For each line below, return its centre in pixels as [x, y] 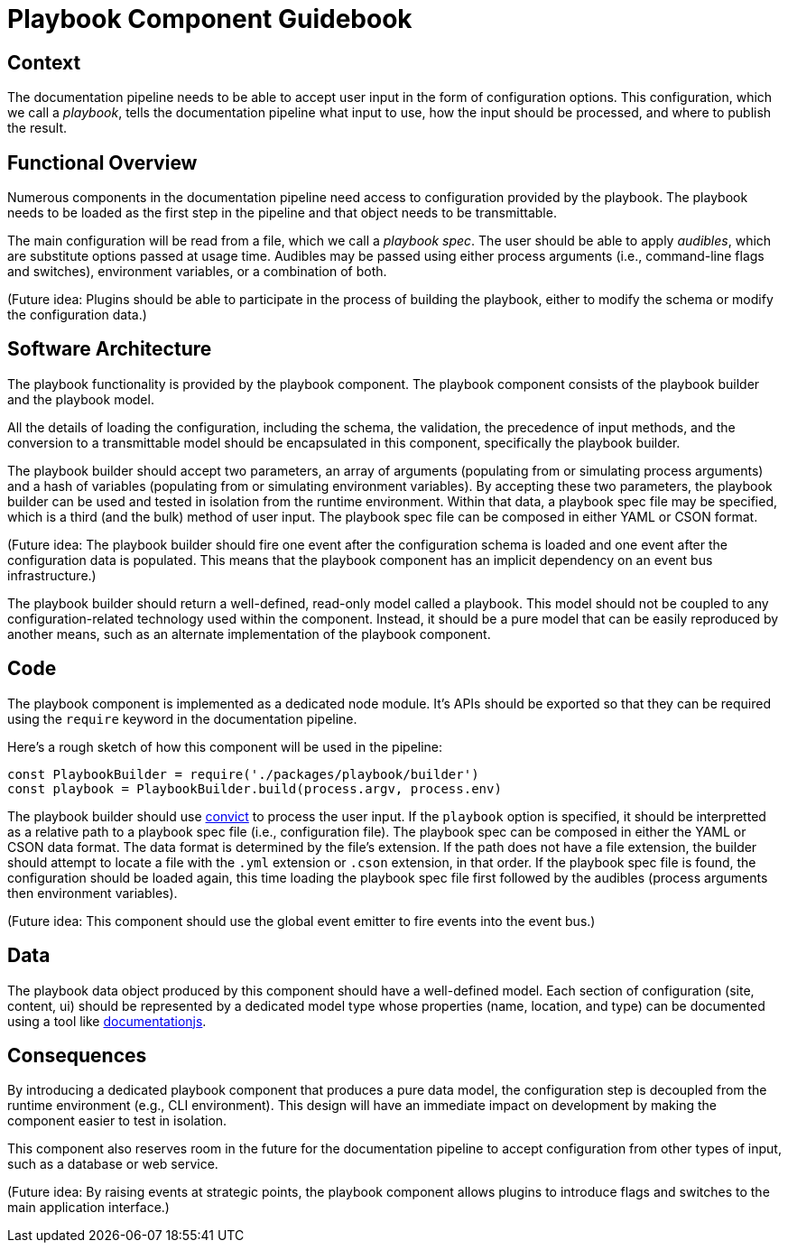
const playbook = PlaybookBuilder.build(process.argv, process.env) [255, 788]
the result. [37, 128]
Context [44, 62]
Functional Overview [102, 162]
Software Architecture [110, 349]
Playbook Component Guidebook [210, 19]
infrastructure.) [52, 575]
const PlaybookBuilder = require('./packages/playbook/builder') [243, 774]
